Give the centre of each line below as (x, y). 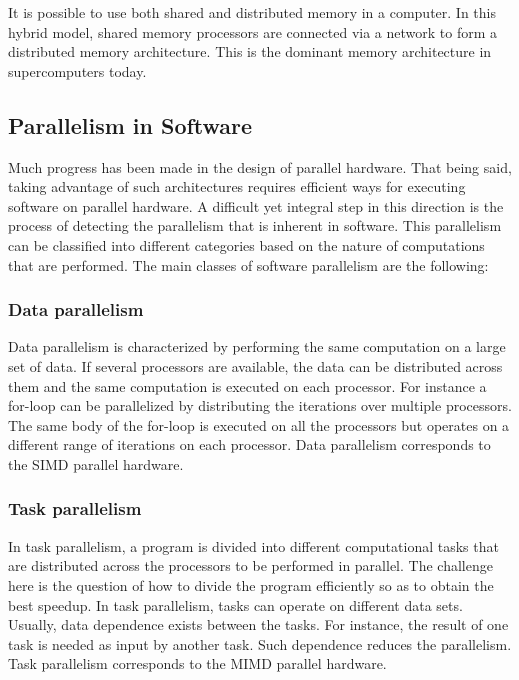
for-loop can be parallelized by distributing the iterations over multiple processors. (260, 405)
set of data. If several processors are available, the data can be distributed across (255, 365)
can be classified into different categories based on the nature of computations (246, 244)
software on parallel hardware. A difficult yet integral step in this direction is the (256, 205)
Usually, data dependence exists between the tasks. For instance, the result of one (258, 624)
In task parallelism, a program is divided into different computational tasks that (253, 545)
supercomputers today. (77, 70)
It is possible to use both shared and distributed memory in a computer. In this (252, 12)
